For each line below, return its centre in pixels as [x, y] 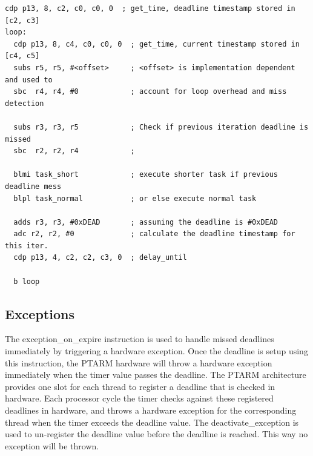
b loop [27, 281]
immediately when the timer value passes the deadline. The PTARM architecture [156, 375]
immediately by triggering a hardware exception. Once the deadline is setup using [156, 351]
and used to [29, 80]
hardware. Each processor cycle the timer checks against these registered [139, 398]
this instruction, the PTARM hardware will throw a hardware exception [139, 362]
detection [25, 103]
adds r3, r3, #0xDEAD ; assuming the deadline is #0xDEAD [146, 222]
